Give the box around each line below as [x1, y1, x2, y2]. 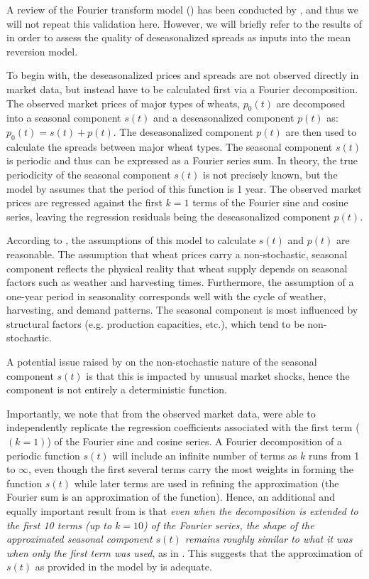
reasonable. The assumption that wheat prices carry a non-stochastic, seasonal [6, 246, 348, 261]
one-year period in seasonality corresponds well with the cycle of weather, [6, 288, 326, 303]
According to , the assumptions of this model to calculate [6, 233, 256, 248]
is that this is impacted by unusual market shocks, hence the [86, 368, 350, 383]
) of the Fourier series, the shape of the [143, 517, 314, 532]
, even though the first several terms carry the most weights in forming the [28, 462, 354, 477]
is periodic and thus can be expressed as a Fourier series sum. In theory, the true [6, 153, 358, 168]
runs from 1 [309, 447, 360, 462]
